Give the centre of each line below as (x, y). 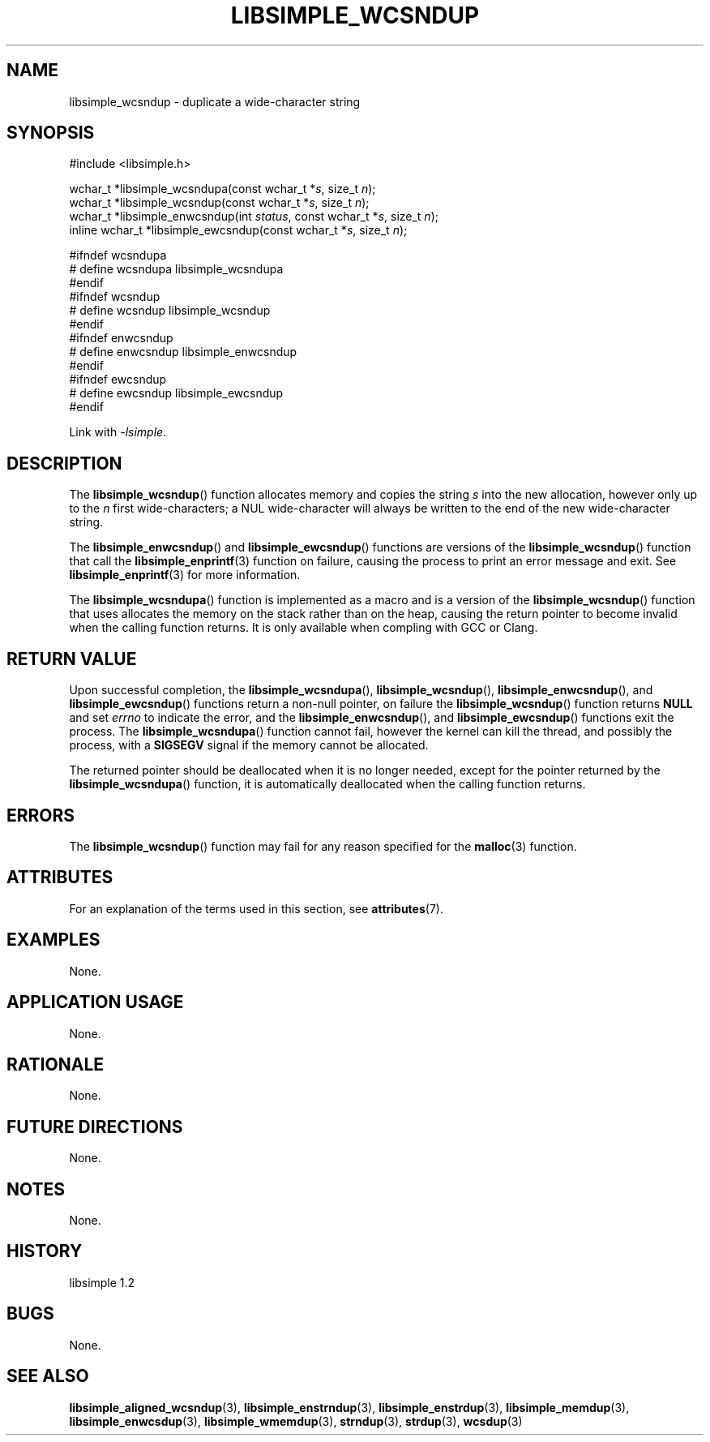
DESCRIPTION (64, 463)
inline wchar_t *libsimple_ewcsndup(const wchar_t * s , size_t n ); (238, 230)
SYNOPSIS (51, 133)
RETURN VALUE (72, 659)
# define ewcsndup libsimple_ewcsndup (176, 393)
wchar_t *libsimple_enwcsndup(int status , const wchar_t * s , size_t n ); (254, 217)
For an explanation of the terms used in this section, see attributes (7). (256, 908)
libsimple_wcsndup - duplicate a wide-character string (215, 101)
